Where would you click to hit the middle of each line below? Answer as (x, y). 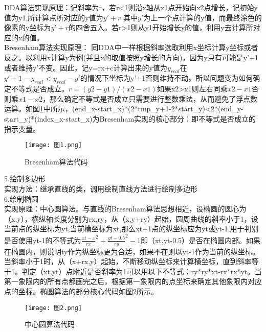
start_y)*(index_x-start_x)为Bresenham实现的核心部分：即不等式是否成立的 (130, 118)
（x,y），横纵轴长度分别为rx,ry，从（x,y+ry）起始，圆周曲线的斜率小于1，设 (131, 218)
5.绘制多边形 (25, 179)
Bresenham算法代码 (56, 161)
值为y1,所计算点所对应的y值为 (54, 17)
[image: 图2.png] (53, 308)
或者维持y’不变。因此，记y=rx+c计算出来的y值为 (86, 67)
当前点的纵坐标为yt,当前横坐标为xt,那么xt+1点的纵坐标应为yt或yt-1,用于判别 (131, 229)
